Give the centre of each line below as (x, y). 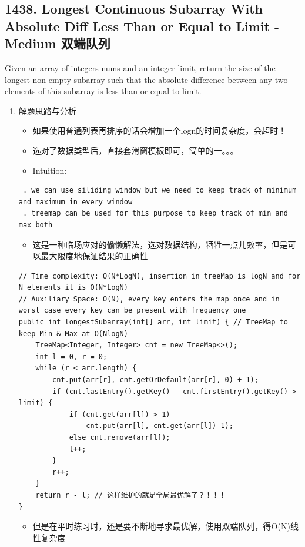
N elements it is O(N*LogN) (73, 288)
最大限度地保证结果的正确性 (94, 256)
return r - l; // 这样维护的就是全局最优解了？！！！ (131, 495)
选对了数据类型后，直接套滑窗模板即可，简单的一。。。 (135, 150)
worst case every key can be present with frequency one (132, 311)
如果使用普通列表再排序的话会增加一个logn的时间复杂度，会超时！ (160, 130)
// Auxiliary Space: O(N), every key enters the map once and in (149, 299)
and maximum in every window (76, 202)
